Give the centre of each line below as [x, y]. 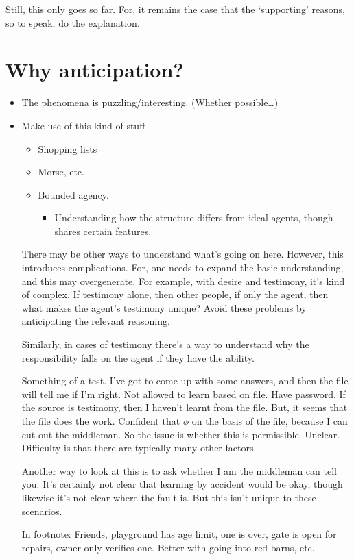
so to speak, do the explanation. [73, 22]
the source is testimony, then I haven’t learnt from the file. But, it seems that [185, 407]
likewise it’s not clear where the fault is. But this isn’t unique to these [169, 497]
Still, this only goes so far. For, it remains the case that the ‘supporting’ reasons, [175, 9]
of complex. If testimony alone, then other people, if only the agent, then [175, 294]
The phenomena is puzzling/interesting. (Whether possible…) [150, 102]
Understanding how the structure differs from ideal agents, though [194, 218]
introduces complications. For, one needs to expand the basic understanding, [182, 268]
